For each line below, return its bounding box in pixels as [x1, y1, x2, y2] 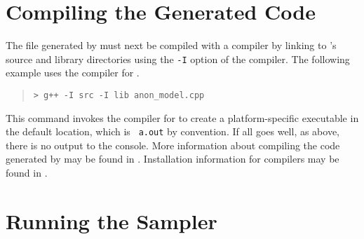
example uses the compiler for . [6, 65, 140, 80]
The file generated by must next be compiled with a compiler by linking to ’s [6, 38, 337, 53]
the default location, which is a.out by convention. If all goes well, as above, [6, 124, 340, 139]
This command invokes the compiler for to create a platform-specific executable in [6, 110, 359, 125]
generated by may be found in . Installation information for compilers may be [6, 151, 339, 166]
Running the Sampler [6, 206, 217, 235]
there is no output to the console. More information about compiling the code [6, 137, 340, 152]
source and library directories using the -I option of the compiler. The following [6, 51, 350, 66]
